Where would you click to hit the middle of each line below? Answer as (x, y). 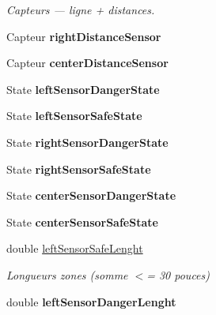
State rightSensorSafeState (79, 169)
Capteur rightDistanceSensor (84, 36)
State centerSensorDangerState (91, 195)
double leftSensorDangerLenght (91, 301)
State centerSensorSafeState (82, 221)
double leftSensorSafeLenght (75, 248)
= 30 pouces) (178, 274)
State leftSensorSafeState (74, 116)
